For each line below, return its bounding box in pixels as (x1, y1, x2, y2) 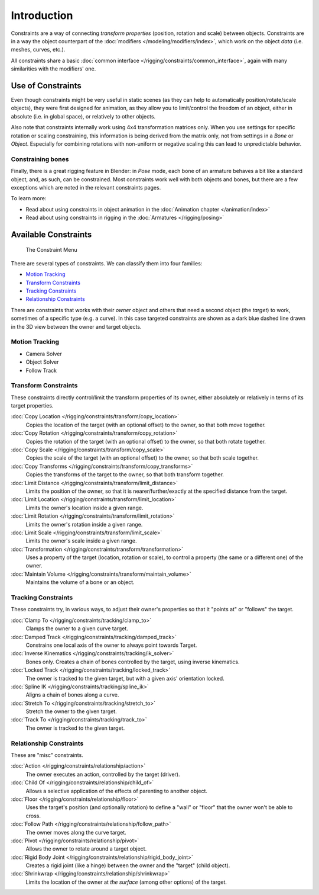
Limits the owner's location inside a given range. (25, 504, 144, 511)
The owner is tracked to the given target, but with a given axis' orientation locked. (25, 675, 224, 682)
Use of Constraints (11, 81, 82, 91)
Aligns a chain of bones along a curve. (25, 691, 119, 698)
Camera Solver (25, 350, 62, 357)
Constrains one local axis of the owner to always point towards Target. (25, 641, 197, 649)
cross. (25, 812, 41, 819)
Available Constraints (11, 229, 92, 239)
